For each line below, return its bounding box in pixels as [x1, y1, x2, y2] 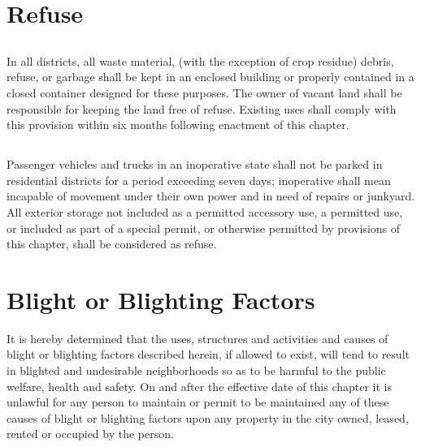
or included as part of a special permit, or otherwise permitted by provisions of [7, 219, 401, 236]
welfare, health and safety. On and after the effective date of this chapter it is [7, 377, 392, 394]
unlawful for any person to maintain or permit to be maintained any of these [7, 393, 389, 410]
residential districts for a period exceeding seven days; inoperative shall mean [7, 171, 391, 188]
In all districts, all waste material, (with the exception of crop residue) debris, [7, 52, 394, 69]
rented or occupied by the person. [7, 425, 174, 442]
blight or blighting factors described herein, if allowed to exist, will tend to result [7, 346, 410, 363]
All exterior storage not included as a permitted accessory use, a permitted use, [7, 203, 403, 220]
